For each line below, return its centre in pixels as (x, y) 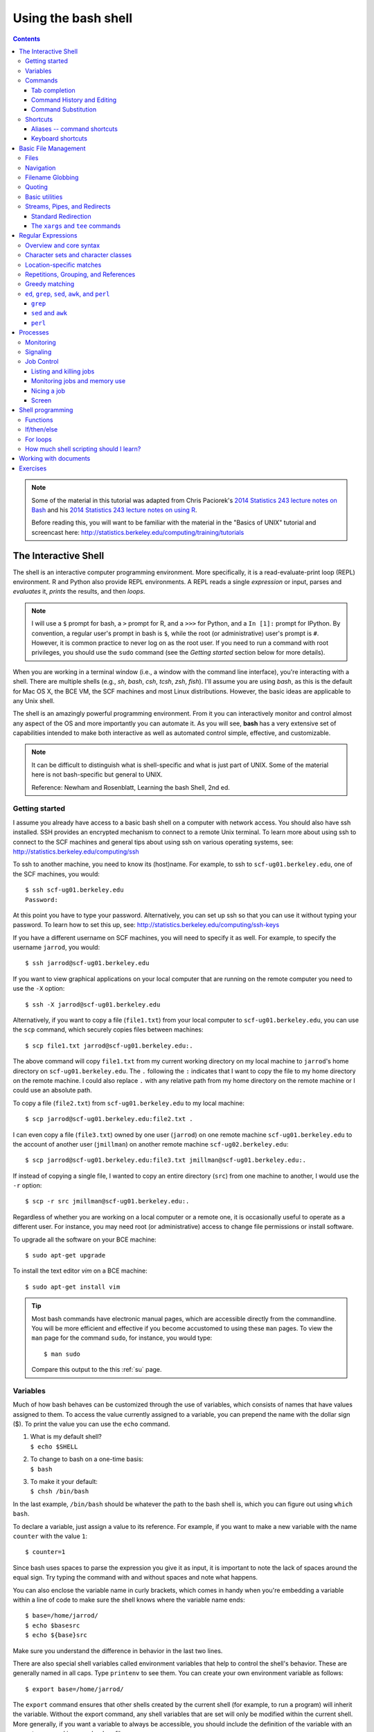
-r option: (27, 1185)
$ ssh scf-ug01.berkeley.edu (74, 890)
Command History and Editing (74, 100)
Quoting (37, 187)
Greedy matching (50, 284)
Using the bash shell (73, 18)
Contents (27, 39)
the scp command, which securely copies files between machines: (108, 1030)
